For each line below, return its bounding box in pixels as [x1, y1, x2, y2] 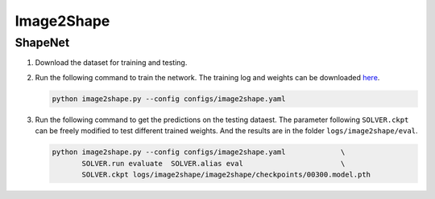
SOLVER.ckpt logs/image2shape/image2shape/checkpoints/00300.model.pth [81, 169, 371, 179]
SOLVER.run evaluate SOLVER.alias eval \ [81, 159, 346, 168]
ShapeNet [14, 35, 70, 50]
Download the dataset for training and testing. [35, 58, 188, 67]
